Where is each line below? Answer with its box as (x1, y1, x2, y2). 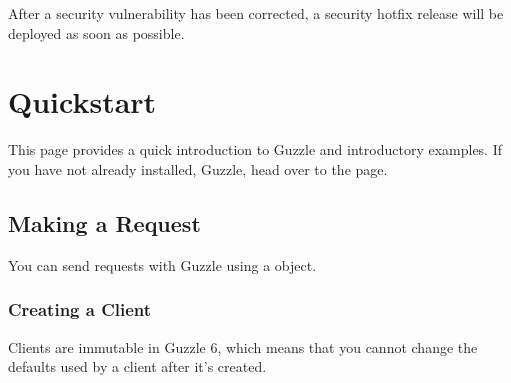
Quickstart (8, 81, 157, 122)
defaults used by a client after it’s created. (8, 356, 267, 377)
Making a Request (8, 207, 201, 238)
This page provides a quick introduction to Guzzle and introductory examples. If (8, 139, 503, 160)
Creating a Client (8, 297, 152, 322)
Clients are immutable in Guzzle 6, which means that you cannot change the (8, 336, 478, 357)
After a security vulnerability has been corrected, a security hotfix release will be (8, 3, 504, 23)
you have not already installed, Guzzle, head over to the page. (8, 158, 388, 179)
